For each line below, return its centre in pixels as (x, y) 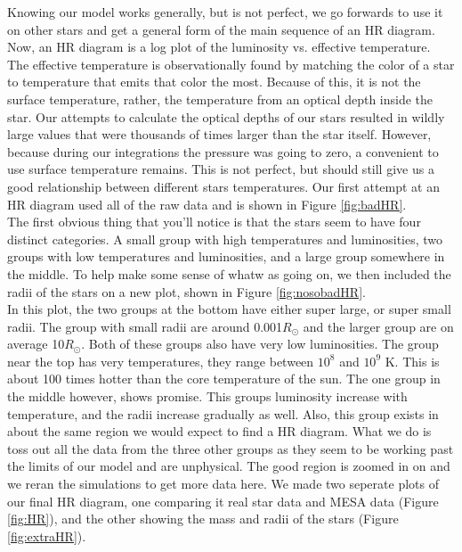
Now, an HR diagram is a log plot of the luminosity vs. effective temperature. (219, 47)
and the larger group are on (378, 326)
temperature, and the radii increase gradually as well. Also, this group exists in (223, 413)
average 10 (36, 344)
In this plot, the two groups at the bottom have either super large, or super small (229, 309)
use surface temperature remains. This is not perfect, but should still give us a (221, 169)
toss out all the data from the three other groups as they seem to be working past (231, 448)
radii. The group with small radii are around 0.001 (145, 326)
